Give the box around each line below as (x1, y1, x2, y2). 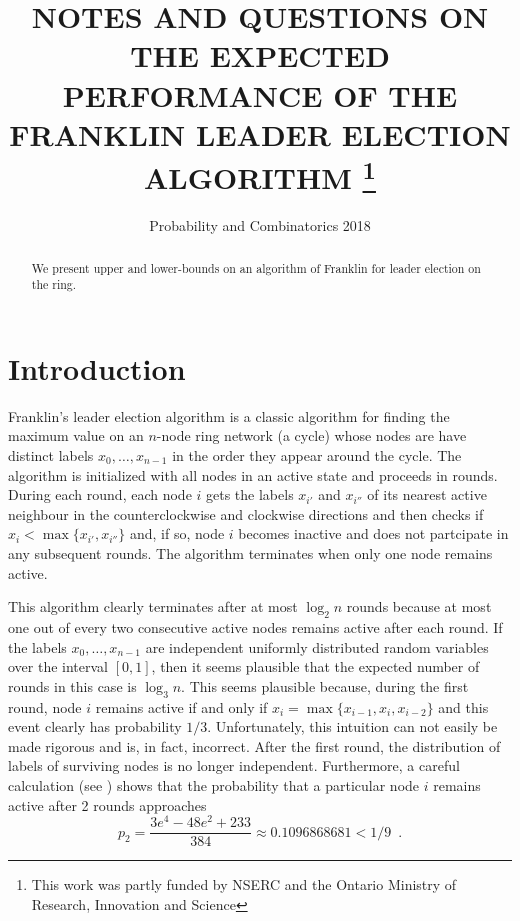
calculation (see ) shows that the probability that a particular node (8, 774, 420, 795)
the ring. (31, 276, 77, 293)
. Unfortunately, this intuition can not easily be (207, 716, 498, 737)
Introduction (8, 347, 186, 388)
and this (438, 696, 489, 717)
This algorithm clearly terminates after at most (8, 596, 298, 617)
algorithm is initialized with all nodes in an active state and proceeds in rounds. (8, 464, 498, 485)
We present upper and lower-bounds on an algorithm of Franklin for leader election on (31, 259, 481, 276)
